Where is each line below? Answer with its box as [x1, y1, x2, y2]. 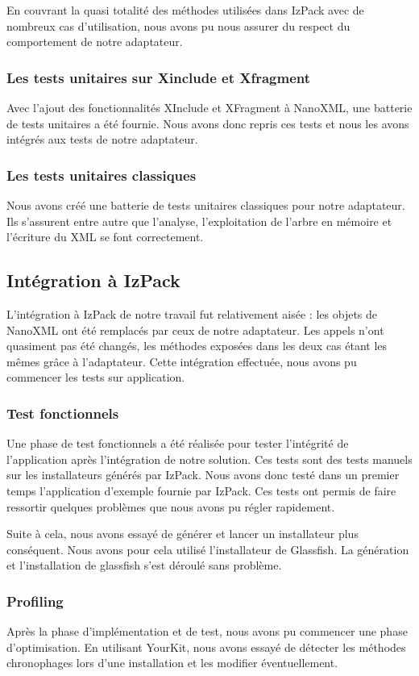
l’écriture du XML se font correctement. [6, 228, 204, 245]
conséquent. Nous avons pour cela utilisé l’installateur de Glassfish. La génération [6, 540, 409, 557]
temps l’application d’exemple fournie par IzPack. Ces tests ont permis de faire [6, 482, 396, 499]
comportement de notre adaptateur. [6, 33, 183, 50]
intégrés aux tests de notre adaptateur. [6, 131, 198, 148]
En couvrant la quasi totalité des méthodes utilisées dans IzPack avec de [6, 2, 364, 18]
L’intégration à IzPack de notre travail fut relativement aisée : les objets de [6, 305, 378, 322]
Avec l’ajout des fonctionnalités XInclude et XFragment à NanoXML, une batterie [6, 99, 413, 115]
